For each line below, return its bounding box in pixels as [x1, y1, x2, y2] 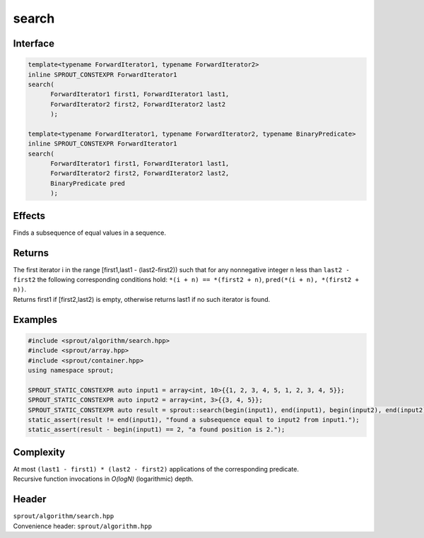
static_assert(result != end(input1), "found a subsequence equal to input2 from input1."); [28, 416, 360, 423]
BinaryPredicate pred [50, 179, 125, 187]
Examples [13, 313, 58, 325]
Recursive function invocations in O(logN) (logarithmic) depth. [13, 474, 194, 484]
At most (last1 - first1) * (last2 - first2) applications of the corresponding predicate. [13, 464, 300, 473]
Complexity [13, 446, 66, 458]
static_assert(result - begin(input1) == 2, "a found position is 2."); [28, 426, 285, 434]
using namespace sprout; [28, 366, 114, 374]
